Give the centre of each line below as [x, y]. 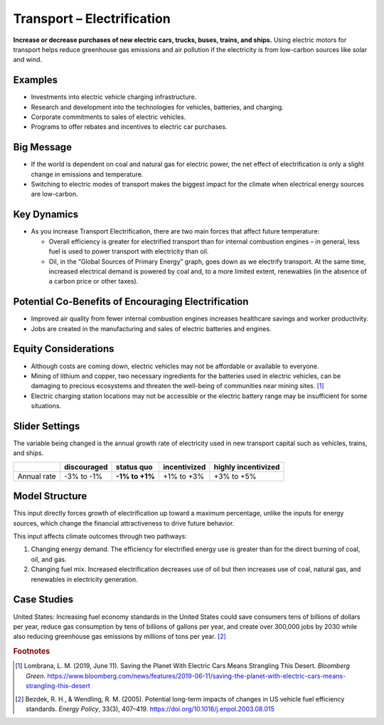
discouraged [86, 466]
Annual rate [37, 476]
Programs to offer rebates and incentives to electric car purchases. [129, 127]
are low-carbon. [54, 194]
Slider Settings [47, 426]
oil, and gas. [49, 559]
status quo [134, 466]
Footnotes [32, 652]
